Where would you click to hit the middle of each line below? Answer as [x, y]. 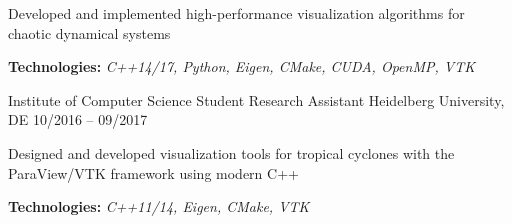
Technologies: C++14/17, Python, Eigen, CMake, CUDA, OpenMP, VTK [241, 66]
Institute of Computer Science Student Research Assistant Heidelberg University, [256, 99]
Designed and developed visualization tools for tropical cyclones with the [231, 152]
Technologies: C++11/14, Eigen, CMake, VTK [159, 206]
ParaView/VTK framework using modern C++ [153, 172]
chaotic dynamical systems [89, 32]
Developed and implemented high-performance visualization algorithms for [236, 13]
